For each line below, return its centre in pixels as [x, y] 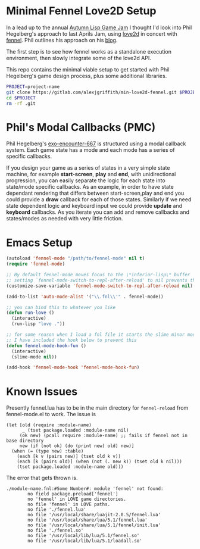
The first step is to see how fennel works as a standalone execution [89, 51]
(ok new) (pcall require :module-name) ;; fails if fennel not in [103, 436]
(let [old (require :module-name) [49, 425]
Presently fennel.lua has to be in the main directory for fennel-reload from [97, 408]
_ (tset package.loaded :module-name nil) [75, 431]
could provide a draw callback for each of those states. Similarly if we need [99, 199]
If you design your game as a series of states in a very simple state [88, 168]
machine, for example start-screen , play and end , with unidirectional [91, 174]
